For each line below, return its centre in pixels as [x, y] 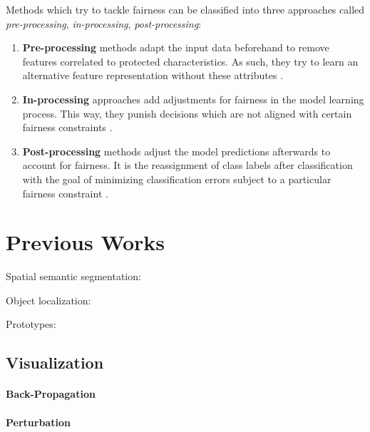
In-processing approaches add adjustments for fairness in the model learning [193, 99]
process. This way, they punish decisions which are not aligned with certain [187, 113]
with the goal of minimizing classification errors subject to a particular [177, 179]
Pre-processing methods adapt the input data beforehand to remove [176, 47]
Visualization [55, 362]
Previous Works [86, 242]
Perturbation [38, 422]
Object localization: [48, 300]
